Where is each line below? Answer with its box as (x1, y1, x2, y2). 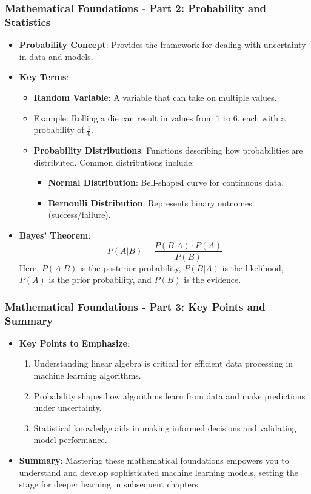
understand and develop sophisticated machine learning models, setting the (19, 465, 298, 478)
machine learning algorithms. (33, 369, 141, 382)
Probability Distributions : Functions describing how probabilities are (33, 143, 303, 156)
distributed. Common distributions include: (33, 155, 195, 168)
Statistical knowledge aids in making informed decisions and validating (33, 421, 296, 434)
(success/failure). (48, 208, 111, 221)
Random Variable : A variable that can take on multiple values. (33, 90, 277, 103)
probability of (33, 123, 84, 136)
